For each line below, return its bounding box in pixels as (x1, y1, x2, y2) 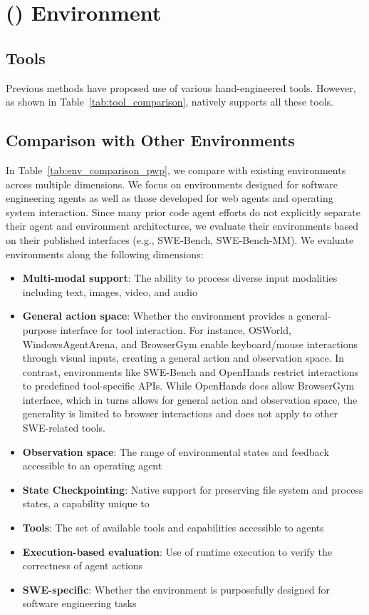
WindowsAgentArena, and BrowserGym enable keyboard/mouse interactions (22, 336, 358, 351)
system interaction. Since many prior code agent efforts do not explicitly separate (6, 204, 360, 219)
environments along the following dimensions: (6, 246, 204, 261)
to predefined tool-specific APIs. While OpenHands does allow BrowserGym (22, 378, 355, 393)
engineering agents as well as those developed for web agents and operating (6, 190, 333, 205)
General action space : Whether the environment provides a (22, 308, 293, 323)
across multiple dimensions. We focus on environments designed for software (6, 176, 338, 191)
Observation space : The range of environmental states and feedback (22, 444, 329, 459)
